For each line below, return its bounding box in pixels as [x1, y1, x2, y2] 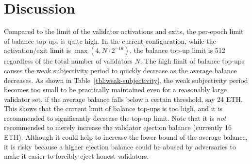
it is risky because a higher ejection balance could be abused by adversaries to [4, 141, 236, 151]
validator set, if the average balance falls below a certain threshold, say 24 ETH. [4, 94, 243, 104]
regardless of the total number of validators [4, 56, 133, 66]
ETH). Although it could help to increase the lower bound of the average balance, [4, 132, 248, 142]
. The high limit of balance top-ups [140, 56, 245, 66]
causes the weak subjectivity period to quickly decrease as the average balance [4, 65, 237, 75]
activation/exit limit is [4, 45, 71, 55]
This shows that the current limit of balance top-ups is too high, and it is [4, 103, 223, 114]
